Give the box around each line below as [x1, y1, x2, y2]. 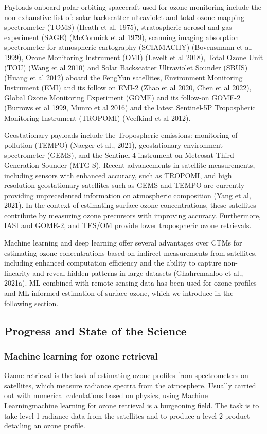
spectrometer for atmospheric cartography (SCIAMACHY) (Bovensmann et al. [4, 42, 253, 52]
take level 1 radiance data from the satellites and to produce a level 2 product [4, 410, 250, 421]
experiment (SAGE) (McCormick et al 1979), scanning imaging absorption [4, 31, 239, 42]
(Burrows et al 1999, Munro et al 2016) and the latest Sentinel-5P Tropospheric [4, 102, 256, 112]
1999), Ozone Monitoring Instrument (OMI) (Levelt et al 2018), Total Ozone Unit [4, 51, 263, 62]
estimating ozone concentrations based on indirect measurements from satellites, [4, 247, 257, 258]
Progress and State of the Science [4, 323, 187, 338]
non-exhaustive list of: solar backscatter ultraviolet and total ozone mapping [4, 11, 245, 22]
